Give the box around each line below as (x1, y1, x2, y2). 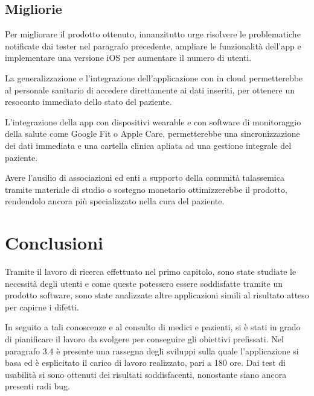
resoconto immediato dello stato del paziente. (5, 95, 172, 108)
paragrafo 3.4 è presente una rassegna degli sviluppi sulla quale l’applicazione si (5, 344, 299, 357)
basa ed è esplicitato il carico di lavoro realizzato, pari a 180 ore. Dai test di (5, 356, 286, 369)
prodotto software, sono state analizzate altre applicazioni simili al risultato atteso (5, 289, 309, 301)
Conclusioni (5, 230, 103, 255)
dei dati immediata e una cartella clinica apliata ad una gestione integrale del (5, 139, 292, 151)
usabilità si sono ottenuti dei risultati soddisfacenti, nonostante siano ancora (5, 368, 287, 380)
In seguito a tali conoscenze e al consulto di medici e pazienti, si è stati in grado (5, 321, 301, 333)
